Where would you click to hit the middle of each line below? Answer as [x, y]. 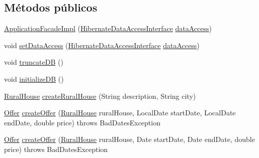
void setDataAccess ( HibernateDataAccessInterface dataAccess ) [102, 45]
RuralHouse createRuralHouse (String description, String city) [100, 96]
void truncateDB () [34, 62]
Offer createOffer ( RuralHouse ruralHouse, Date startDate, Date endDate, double [129, 139]
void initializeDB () [34, 78]
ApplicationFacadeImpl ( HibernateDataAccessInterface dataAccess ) [108, 28]
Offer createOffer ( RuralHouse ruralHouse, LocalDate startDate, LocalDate [120, 113]
